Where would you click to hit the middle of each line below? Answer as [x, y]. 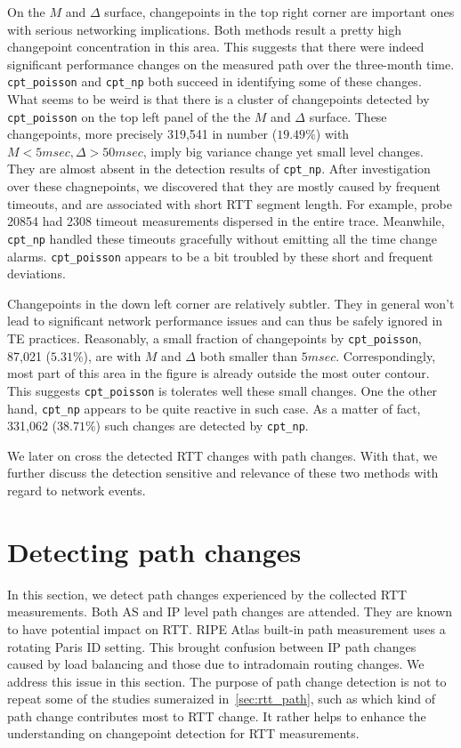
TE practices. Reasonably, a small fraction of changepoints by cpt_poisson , [214, 338]
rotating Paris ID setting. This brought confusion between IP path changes [212, 646]
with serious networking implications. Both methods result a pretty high [204, 29]
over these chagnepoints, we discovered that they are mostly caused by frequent [224, 186]
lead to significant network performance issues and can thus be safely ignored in [225, 321]
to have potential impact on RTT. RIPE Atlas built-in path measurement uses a [226, 628]
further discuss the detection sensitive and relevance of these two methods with [223, 473]
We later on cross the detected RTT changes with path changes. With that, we [222, 455]
